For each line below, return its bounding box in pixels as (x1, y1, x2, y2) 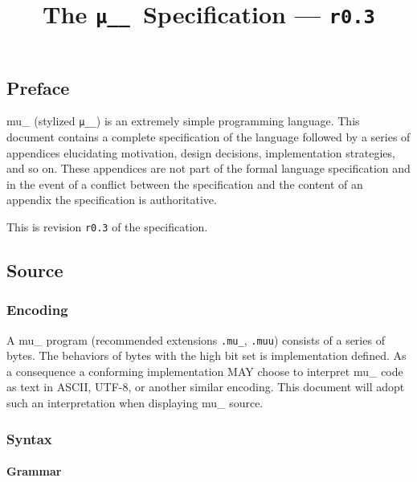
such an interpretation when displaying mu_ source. (6, 394, 264, 411)
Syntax (6, 428, 52, 448)
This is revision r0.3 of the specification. (6, 218, 208, 235)
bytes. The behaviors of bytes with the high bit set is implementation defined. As (6, 347, 407, 364)
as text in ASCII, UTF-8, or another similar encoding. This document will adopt (6, 378, 405, 395)
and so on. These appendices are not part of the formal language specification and (6, 160, 411, 177)
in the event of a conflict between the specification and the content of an (6, 175, 363, 192)
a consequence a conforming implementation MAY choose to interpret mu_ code (6, 362, 403, 379)
